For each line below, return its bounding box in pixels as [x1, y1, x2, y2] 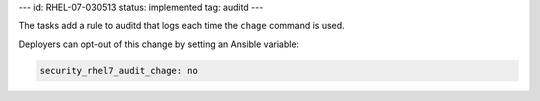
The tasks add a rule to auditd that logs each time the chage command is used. [18, 20, 345, 32]
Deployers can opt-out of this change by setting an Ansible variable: [18, 38, 300, 50]
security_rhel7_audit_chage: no [39, 65, 199, 76]
